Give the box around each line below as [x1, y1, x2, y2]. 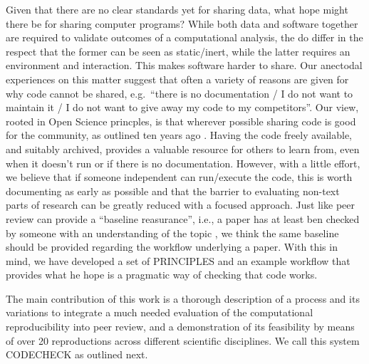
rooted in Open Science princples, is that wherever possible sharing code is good [6, 113, 356, 128]
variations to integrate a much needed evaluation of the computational [6, 305, 313, 320]
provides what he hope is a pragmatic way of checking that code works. [6, 267, 318, 282]
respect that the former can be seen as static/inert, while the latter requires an [6, 43, 350, 58]
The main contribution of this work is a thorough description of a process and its [6, 291, 360, 306]
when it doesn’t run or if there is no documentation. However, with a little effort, [6, 155, 360, 170]
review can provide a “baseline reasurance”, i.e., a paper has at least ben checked [6, 211, 360, 226]
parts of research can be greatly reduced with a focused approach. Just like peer [6, 197, 355, 212]
